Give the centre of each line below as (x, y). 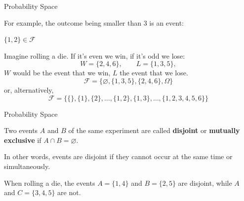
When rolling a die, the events (50, 183)
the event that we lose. (154, 73)
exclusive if (23, 140)
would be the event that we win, (61, 73)
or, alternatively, (29, 89)
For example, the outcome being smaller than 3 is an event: (94, 22)
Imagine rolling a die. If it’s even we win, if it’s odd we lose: (95, 55)
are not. (69, 192)
